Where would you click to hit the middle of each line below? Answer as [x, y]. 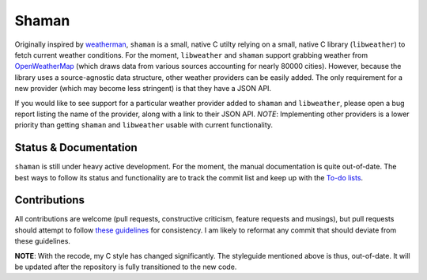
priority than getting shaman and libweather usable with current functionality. [144, 125]
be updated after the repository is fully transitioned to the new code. [126, 267]
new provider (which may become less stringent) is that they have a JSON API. [143, 89]
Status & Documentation [76, 148]
